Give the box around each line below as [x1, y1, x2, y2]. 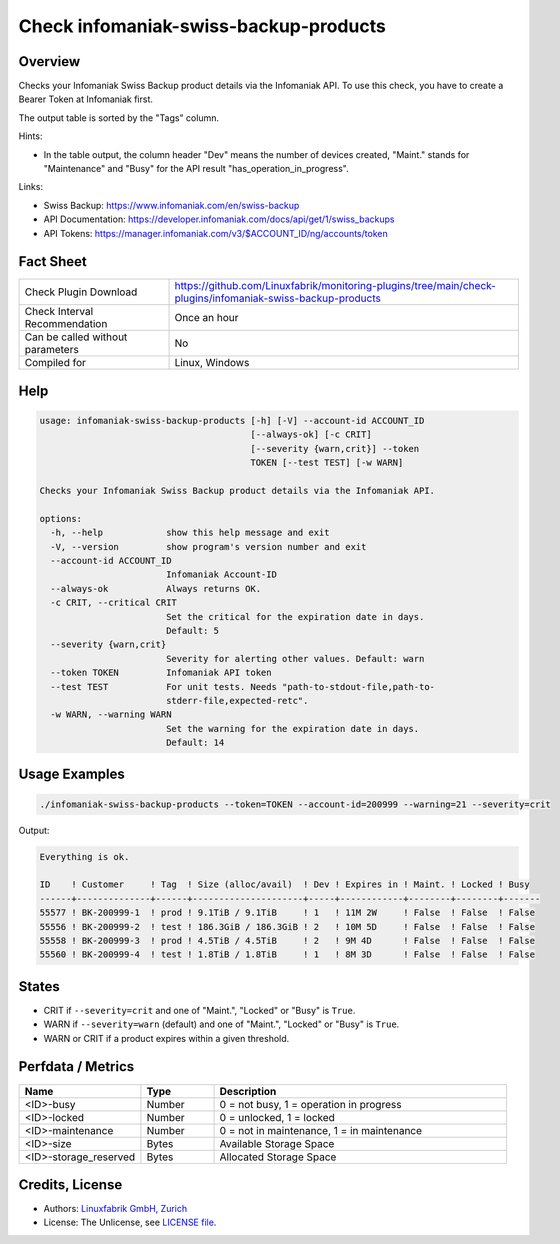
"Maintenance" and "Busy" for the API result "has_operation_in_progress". [43, 163, 349, 175]
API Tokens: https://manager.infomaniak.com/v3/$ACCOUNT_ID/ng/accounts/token [43, 227, 389, 239]
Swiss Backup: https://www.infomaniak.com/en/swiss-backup [43, 199, 300, 211]
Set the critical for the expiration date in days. [165, 611, 425, 622]
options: [39, 513, 83, 524]
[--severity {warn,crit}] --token [250, 443, 420, 454]
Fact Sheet [18, 253, 87, 270]
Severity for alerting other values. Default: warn [165, 653, 425, 664]
